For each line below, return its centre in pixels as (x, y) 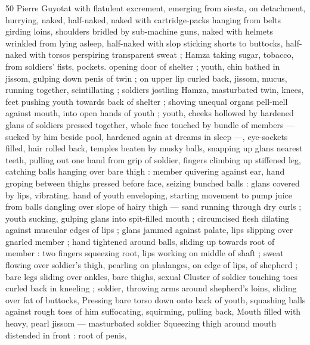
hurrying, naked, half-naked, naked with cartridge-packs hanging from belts (143, 19)
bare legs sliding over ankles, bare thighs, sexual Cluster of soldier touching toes (152, 276)
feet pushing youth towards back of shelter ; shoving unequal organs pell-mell (147, 101)
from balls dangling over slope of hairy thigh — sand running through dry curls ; (154, 206)
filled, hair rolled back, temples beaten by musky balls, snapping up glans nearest (154, 148)
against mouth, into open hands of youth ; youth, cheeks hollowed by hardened (150, 113)
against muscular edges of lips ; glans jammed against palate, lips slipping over (149, 230)
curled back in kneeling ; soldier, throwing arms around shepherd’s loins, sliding (151, 288)
